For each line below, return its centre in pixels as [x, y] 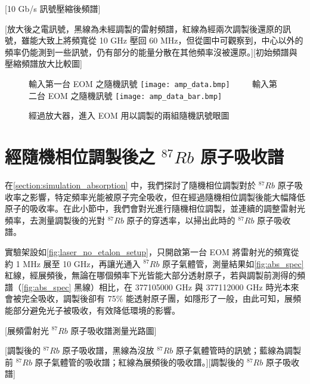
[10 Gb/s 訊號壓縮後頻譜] [53, 8]
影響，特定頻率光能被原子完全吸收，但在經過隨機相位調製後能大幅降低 [167, 196]
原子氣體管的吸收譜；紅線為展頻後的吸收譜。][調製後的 [139, 362]
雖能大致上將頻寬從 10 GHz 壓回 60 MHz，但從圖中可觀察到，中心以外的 [162, 40]
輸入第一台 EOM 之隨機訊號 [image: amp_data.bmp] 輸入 [149, 83]
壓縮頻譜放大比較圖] [44, 64]
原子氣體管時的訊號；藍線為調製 [239, 350]
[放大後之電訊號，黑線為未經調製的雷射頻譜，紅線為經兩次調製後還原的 [144, 28]
